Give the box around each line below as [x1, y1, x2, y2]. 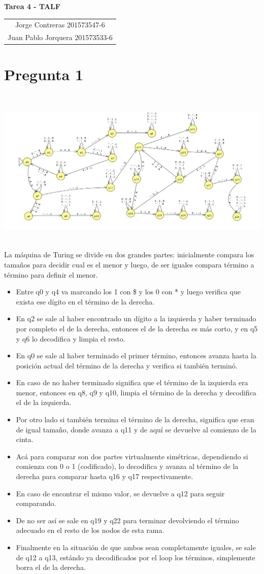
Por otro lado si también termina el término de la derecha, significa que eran [16, 414, 254, 425]
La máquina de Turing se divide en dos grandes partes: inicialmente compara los [4, 249, 254, 260]
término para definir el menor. [4, 269, 98, 280]
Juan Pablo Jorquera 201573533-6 [8, 32, 113, 43]
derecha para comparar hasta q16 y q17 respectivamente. [16, 471, 193, 482]
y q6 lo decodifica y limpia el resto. [16, 333, 125, 344]
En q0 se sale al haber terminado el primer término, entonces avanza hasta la [16, 350, 256, 361]
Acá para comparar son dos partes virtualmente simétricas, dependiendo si [16, 451, 248, 461]
